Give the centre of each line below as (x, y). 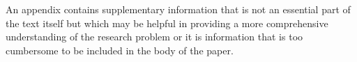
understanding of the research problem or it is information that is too (154, 37)
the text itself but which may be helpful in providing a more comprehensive (167, 23)
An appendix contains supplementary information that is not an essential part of (178, 9)
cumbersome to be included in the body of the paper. (120, 50)
